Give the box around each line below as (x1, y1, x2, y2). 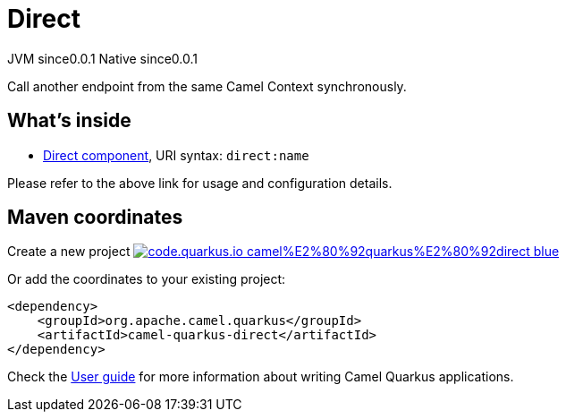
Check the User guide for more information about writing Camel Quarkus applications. (7, 369, 514, 385)
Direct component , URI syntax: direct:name (43, 147, 309, 163)
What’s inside (7, 109, 131, 133)
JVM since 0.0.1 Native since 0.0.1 (7, 50, 198, 66)
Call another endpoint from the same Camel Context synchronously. (7, 78, 407, 94)
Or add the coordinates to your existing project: (7, 271, 286, 287)
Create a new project (7, 244, 131, 260)
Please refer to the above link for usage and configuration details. (7, 175, 393, 191)
